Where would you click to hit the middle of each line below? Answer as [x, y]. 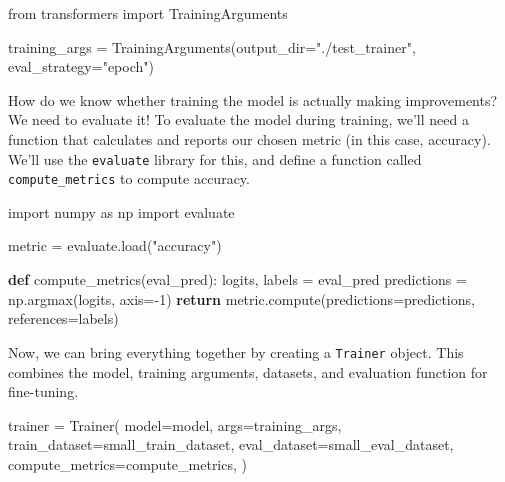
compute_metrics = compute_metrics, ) [128, 463]
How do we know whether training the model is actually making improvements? [253, 99]
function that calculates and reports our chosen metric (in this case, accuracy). [249, 138]
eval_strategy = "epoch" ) [81, 66]
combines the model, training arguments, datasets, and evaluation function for [248, 371]
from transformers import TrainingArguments [148, 13]
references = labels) [63, 318]
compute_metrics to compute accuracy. [129, 178]
